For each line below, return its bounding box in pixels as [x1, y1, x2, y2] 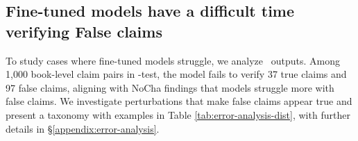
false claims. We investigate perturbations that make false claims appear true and [6, 94, 352, 108]
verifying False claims [6, 20, 162, 42]
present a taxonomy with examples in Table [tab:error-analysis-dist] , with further [6, 107, 350, 122]
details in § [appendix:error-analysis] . [6, 121, 160, 135]
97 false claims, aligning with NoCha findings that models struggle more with [6, 80, 334, 94]
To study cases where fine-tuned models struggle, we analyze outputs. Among [6, 53, 340, 67]
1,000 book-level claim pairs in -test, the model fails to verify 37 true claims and [6, 67, 347, 81]
